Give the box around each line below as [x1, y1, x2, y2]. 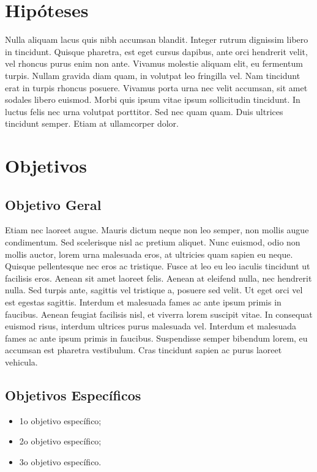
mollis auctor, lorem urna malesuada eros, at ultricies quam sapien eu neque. [5, 247, 293, 260]
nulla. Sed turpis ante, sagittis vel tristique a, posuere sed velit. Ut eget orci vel [5, 283, 303, 296]
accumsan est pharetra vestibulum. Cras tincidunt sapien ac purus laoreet [5, 343, 282, 356]
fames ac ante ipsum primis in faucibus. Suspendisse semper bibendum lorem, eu [5, 331, 308, 344]
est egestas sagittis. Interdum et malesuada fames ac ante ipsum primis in [5, 296, 282, 309]
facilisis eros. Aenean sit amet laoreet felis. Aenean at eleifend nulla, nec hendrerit [5, 271, 312, 284]
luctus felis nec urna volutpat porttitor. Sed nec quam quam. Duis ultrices [5, 105, 283, 118]
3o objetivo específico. [19, 455, 102, 468]
